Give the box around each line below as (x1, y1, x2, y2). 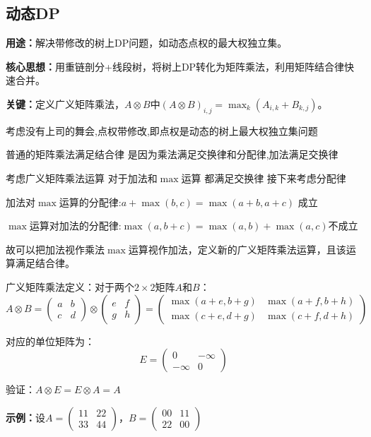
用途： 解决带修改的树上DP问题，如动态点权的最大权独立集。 (6, 35, 288, 50)
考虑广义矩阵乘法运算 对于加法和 (6, 170, 158, 185)
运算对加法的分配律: (29, 218, 122, 233)
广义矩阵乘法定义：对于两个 (6, 279, 134, 294)
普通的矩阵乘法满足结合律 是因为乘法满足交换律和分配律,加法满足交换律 (6, 147, 338, 162)
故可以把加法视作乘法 (6, 241, 105, 256)
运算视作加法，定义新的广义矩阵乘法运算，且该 (128, 241, 346, 256)
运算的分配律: (59, 194, 122, 209)
